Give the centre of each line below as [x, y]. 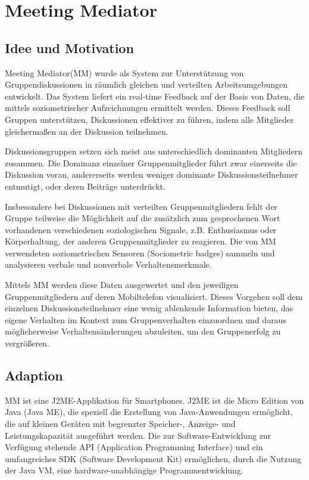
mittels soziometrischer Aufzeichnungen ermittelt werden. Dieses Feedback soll [148, 108]
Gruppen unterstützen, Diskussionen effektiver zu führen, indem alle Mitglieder [149, 119]
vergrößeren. [27, 343]
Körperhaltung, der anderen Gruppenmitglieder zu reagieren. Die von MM [141, 241]
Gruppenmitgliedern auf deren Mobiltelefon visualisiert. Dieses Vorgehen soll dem [154, 296]
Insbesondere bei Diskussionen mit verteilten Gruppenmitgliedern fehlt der [141, 206]
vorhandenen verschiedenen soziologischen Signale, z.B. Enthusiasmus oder [141, 229]
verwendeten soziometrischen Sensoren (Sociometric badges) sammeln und [140, 253]
